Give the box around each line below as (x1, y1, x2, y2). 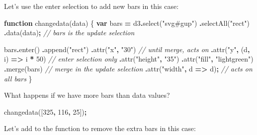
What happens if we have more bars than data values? (4, 90, 170, 100)
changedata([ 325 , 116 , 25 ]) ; (4, 106, 87, 117)
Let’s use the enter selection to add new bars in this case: (4, 1, 179, 11)
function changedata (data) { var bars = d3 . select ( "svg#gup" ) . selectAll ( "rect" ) (4, 17, 250, 28)
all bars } (4, 73, 32, 83)
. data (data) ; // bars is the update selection (4, 27, 135, 38)
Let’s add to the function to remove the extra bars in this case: (4, 123, 196, 134)
